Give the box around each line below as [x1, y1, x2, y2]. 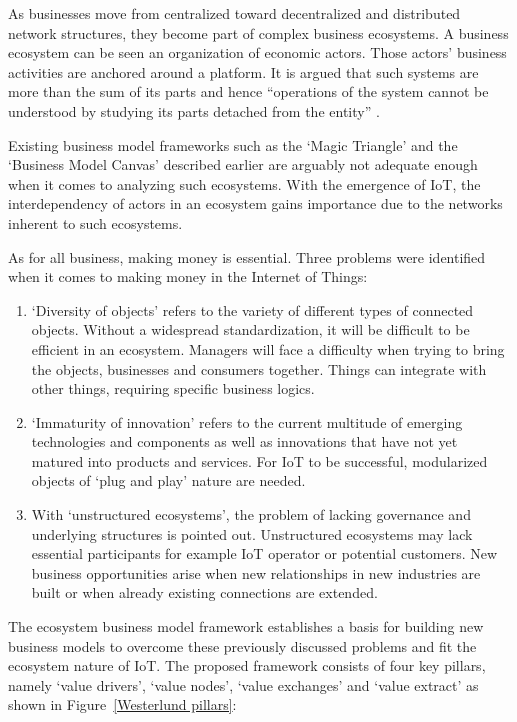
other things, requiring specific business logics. [31, 378, 315, 399]
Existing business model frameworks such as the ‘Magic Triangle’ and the [8, 134, 458, 155]
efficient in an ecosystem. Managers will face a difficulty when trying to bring [31, 338, 505, 359]
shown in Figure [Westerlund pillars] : [8, 694, 237, 715]
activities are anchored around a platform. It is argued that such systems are [8, 61, 479, 82]
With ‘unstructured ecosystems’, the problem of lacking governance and [31, 504, 471, 525]
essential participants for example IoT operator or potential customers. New [31, 543, 498, 564]
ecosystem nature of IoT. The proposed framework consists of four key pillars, [8, 655, 486, 676]
